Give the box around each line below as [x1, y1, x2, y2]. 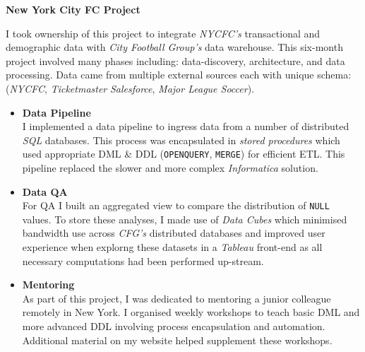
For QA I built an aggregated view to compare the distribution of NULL [22, 198, 330, 213]
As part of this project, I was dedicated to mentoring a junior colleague [22, 291, 331, 305]
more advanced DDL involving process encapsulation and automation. [22, 319, 325, 333]
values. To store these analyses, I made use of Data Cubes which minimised [22, 211, 347, 226]
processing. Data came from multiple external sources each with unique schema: [6, 67, 352, 82]
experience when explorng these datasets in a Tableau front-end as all [22, 240, 323, 254]
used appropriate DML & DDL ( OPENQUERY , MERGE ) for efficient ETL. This [22, 146, 345, 161]
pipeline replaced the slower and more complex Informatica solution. [22, 160, 318, 175]
